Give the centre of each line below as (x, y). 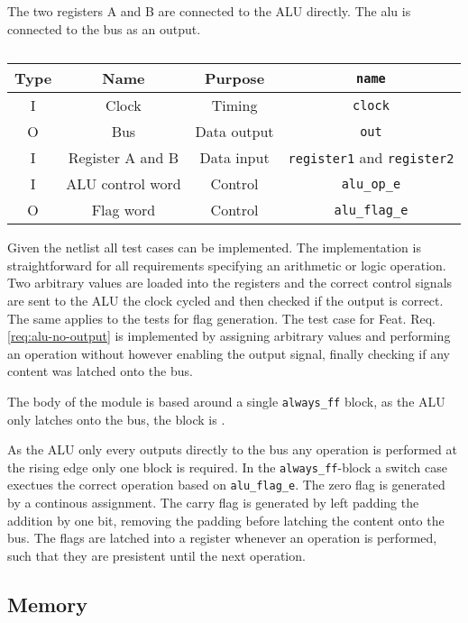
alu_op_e (371, 183)
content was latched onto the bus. (100, 371)
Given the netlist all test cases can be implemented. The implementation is (214, 247)
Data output (234, 132)
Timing (234, 105)
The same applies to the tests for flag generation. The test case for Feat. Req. (221, 318)
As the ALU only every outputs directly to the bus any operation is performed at (232, 449)
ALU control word (124, 184)
